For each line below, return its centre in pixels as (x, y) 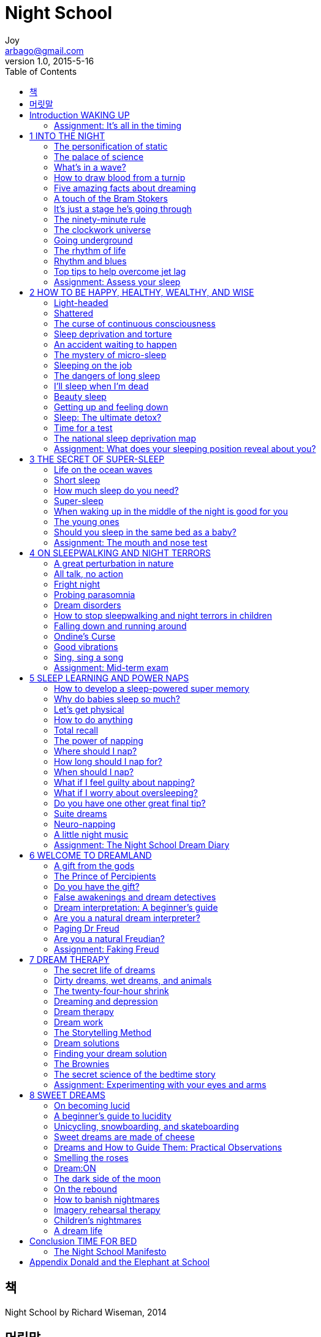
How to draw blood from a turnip (120, 177)
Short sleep (77, 480)
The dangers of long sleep (107, 375)
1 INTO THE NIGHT (67, 136)
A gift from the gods (94, 865)
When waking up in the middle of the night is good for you (171, 511)
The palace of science (99, 156)
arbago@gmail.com (44, 50)
